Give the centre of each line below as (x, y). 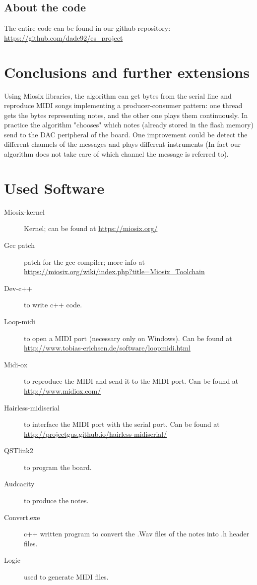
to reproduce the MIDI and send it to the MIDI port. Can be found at (131, 381)
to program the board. (58, 467)
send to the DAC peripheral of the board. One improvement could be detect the (126, 134)
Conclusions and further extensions (127, 72)
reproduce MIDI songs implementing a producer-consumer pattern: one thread (123, 105)
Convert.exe (22, 517)
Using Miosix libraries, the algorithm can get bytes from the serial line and (118, 95)
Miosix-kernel (24, 211)
